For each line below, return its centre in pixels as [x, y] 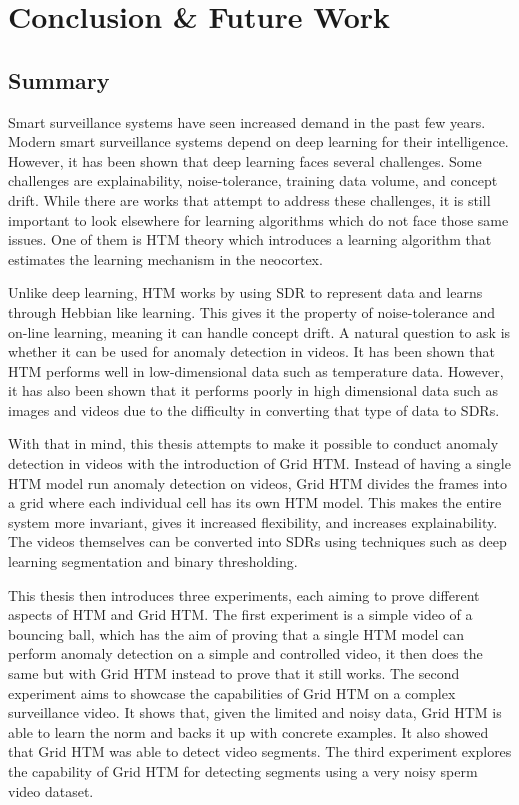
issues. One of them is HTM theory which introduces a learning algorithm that [250, 239]
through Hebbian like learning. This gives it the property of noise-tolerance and [251, 311]
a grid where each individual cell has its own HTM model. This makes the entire [255, 502]
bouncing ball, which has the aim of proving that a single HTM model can [236, 633]
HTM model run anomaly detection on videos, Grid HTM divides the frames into [258, 482]
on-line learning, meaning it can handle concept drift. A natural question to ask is [259, 331]
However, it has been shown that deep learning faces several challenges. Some [245, 160]
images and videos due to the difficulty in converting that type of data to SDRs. [254, 409]
